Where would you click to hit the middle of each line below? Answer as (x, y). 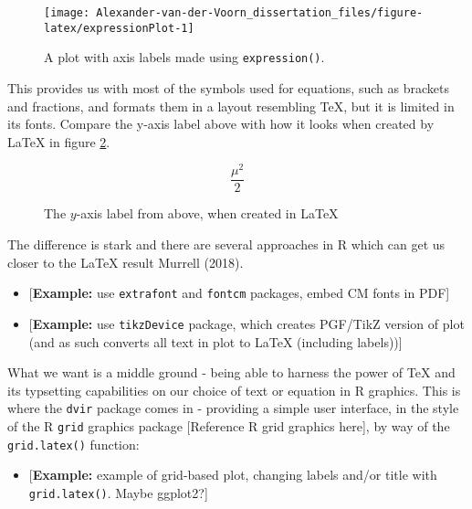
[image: (67, 13)
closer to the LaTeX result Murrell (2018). (126, 262)
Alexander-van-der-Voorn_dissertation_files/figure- (260, 13)
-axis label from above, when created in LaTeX (207, 213)
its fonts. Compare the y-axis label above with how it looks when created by (221, 124)
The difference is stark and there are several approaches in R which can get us (226, 244)
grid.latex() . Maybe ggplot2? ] (118, 492)
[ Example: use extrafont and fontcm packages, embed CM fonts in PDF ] (239, 293)
